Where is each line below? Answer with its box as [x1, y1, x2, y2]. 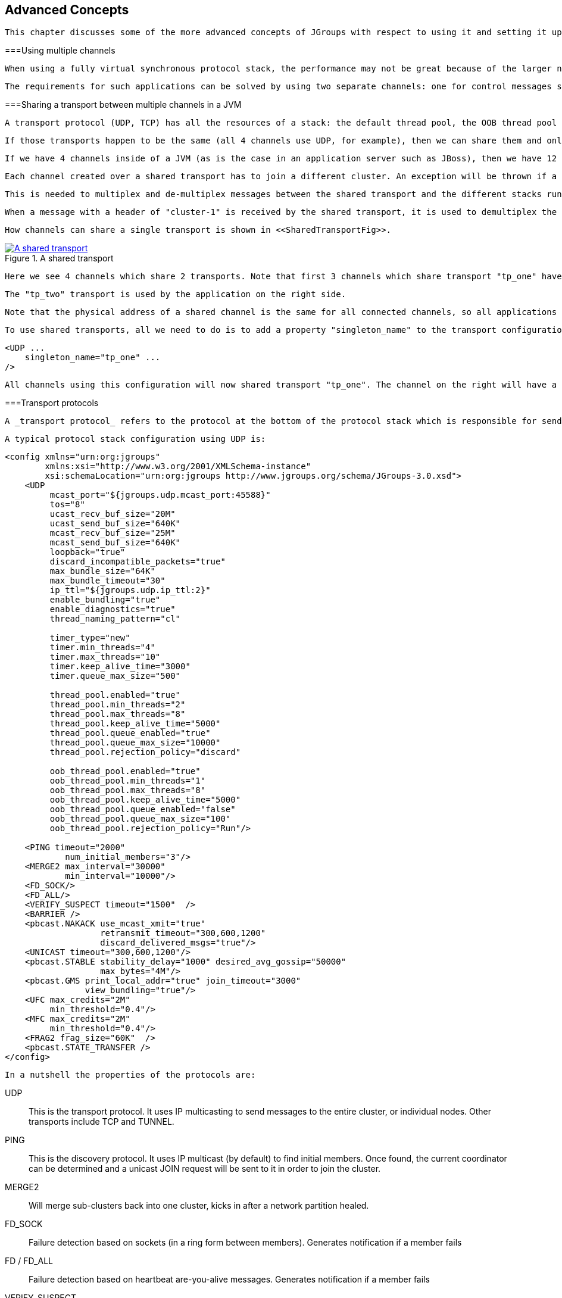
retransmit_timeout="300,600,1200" [100, 928, 266, 938]
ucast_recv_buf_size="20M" [49, 509, 176, 519]
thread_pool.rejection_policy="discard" [49, 747, 241, 757]
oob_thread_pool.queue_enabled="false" [49, 804, 236, 815]
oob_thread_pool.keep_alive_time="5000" [49, 795, 241, 805]
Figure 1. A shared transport [5, 253, 114, 264]
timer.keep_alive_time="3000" [49, 662, 191, 672]
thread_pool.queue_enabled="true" [49, 728, 211, 738]
